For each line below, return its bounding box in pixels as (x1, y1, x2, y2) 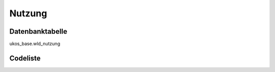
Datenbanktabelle (9, 27, 67, 36)
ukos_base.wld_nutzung (9, 41, 61, 47)
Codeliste (9, 54, 41, 62)
